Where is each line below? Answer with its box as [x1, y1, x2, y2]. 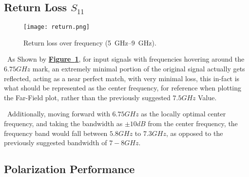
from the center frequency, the [148, 118, 238, 129]
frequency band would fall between [4, 128, 108, 138]
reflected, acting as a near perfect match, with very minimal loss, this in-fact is [4, 73, 240, 83]
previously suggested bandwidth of [4, 137, 107, 148]
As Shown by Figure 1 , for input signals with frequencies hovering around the [7, 54, 245, 64]
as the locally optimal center [141, 109, 226, 119]
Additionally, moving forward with [7, 109, 110, 119]
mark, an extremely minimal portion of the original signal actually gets [32, 64, 245, 74]
